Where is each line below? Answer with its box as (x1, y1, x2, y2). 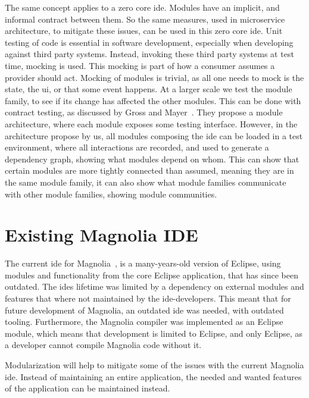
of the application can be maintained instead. (5, 382, 170, 394)
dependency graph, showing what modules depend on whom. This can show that (5, 152, 299, 165)
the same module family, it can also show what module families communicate (5, 176, 286, 188)
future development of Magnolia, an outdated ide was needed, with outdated (5, 303, 284, 316)
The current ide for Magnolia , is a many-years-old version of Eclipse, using (5, 257, 281, 269)
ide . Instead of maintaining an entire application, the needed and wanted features (5, 370, 302, 383)
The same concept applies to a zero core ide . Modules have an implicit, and (5, 1, 280, 13)
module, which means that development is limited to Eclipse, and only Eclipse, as (5, 327, 303, 339)
